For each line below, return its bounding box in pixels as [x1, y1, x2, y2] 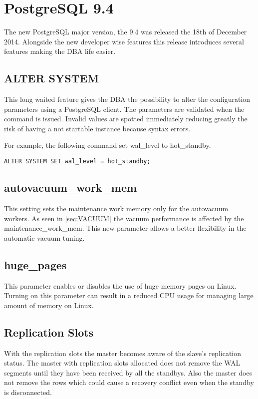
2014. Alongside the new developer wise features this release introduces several [4, 36, 244, 46]
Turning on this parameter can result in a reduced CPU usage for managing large [4, 290, 254, 301]
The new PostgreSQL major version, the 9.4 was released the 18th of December [4, 26, 247, 37]
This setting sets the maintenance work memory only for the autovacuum [4, 203, 229, 213]
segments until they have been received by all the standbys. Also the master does [4, 367, 253, 378]
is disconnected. [4, 387, 52, 397]
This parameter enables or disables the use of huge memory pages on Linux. [4, 280, 237, 291]
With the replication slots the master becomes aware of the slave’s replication [4, 348, 242, 358]
